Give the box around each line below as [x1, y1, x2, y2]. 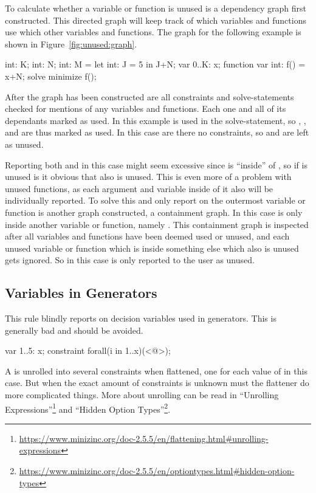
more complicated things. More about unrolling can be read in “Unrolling [5, 388, 279, 401]
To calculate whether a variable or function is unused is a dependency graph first [5, 2, 306, 14]
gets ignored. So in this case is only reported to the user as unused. [5, 253, 255, 266]
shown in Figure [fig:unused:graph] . [5, 37, 137, 50]
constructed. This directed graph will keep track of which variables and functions [5, 13, 306, 26]
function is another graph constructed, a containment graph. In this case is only [5, 205, 303, 218]
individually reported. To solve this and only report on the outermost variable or [5, 194, 306, 207]
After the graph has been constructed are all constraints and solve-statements [5, 90, 294, 103]
